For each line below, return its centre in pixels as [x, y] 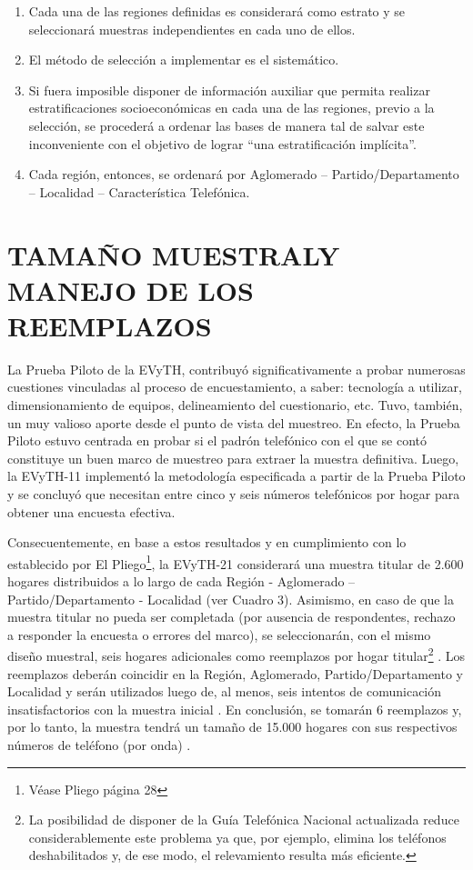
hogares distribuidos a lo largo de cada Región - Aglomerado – [181, 581]
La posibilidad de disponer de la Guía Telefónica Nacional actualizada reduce [244, 820]
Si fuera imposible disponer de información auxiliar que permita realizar [229, 90]
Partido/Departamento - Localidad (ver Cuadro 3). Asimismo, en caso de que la [231, 599]
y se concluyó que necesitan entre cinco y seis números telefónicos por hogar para [234, 494]
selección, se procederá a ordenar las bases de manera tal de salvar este [226, 125]
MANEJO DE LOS [131, 290]
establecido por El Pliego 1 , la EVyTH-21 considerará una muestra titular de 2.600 [236, 562]
